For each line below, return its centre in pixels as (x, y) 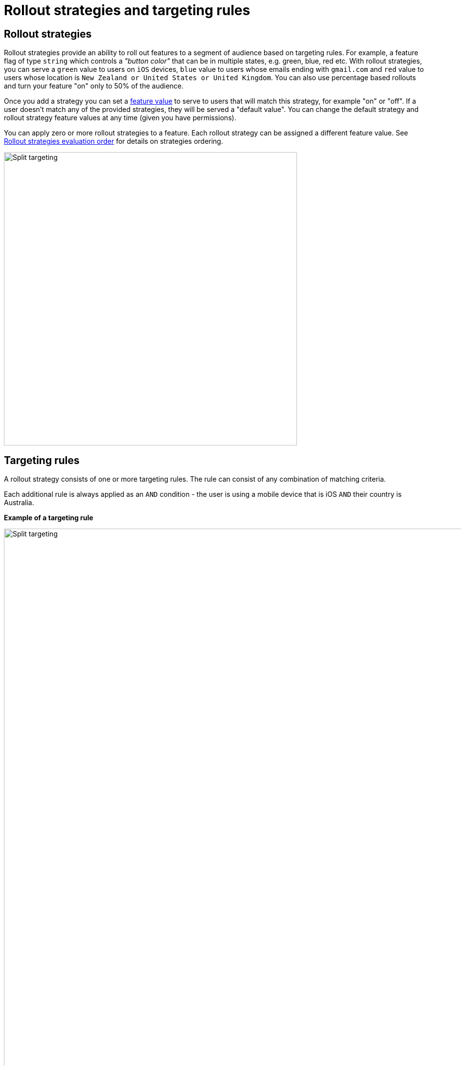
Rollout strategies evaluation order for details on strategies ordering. (114, 141)
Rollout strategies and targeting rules (127, 10)
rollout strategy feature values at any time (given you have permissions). (120, 118)
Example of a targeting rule (49, 518)
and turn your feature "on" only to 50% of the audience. (94, 86)
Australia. (19, 503)
